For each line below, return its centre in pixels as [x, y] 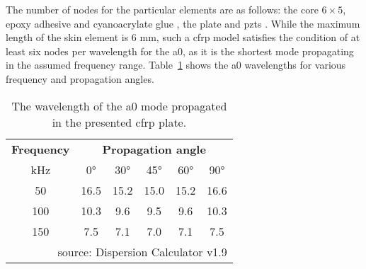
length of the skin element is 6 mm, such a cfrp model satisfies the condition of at [183, 37]
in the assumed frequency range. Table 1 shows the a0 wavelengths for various [176, 65]
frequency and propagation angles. [80, 78]
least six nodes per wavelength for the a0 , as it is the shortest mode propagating [180, 51]
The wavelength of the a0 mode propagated [119, 105]
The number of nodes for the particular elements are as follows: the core [162, 9]
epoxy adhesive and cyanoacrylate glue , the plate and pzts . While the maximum [183, 23]
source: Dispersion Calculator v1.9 [142, 251]
